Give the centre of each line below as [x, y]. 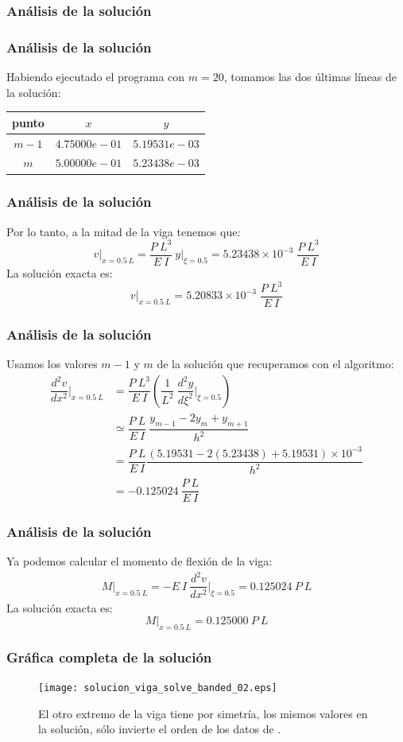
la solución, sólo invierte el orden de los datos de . [160, 729]
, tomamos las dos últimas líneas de [310, 77]
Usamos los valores [52, 364]
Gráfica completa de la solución [109, 657]
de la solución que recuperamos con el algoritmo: [275, 364]
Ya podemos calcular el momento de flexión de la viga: [139, 561]
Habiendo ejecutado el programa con [96, 77]
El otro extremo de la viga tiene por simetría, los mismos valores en [203, 713]
